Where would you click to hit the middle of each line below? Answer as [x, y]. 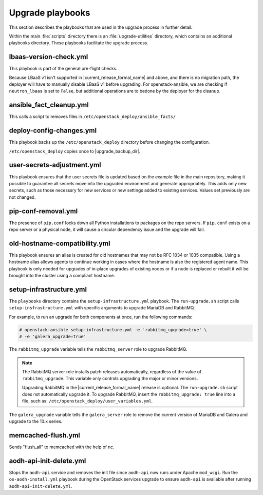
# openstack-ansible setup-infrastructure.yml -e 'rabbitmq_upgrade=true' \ [113, 330]
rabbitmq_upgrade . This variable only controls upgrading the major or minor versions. [110, 379]
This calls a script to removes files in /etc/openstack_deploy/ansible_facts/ [93, 116]
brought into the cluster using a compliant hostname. [62, 276]
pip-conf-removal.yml [43, 211]
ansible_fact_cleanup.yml [49, 105]
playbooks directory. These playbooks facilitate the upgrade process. [79, 43]
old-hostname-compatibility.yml [60, 243]
